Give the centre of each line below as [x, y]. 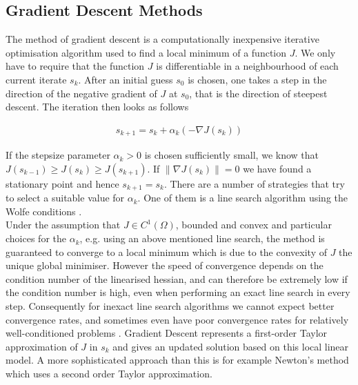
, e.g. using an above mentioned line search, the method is [202, 238]
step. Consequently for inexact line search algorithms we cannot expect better [170, 306]
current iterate [36, 79]
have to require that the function [75, 66]
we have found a [277, 168]
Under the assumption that [63, 225]
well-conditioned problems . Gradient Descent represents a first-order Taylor [167, 333]
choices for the [36, 238]
